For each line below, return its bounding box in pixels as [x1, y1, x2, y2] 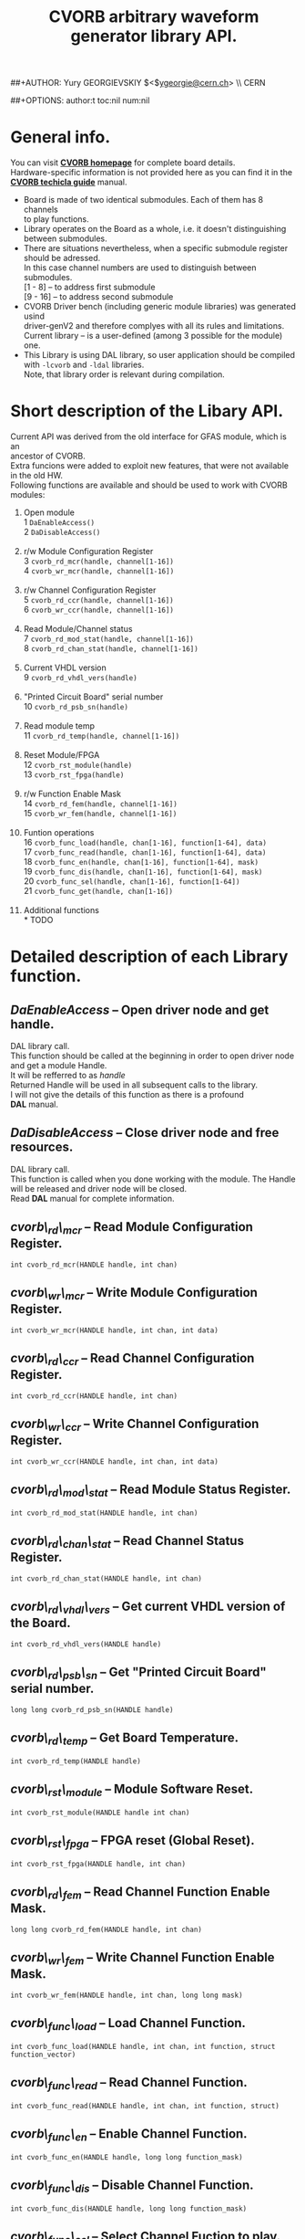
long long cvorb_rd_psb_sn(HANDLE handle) [10, 1705, 174, 1714]
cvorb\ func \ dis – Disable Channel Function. [10, 2178, 254, 2195]
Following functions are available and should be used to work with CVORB [10, 479, 288, 490]
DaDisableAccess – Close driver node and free [10, 1125, 280, 1141]
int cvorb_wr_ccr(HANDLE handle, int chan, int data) [10, 1456, 219, 1466]
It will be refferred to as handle [10, 1070, 126, 1081]
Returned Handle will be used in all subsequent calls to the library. [10, 1079, 259, 1090]
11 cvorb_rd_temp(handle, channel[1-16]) [23, 731, 180, 741]
